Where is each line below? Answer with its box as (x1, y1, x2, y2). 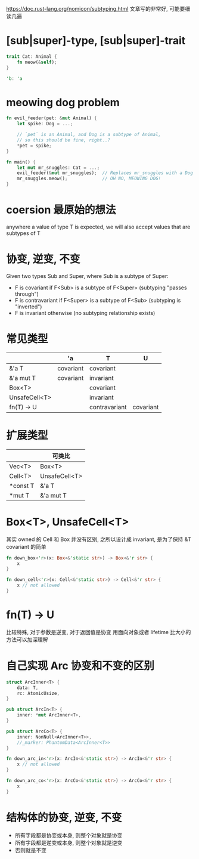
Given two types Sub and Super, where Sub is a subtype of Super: (6, 272, 169, 279)
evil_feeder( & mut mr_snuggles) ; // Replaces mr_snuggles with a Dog (17, 170, 194, 176)
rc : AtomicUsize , (17, 690, 60, 696)
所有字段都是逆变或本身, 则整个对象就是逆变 (14, 839, 123, 846)
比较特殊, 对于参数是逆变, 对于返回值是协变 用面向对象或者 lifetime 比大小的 (6, 628, 191, 635)
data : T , (17, 685, 39, 691)
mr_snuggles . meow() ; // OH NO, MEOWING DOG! (17, 175, 161, 182)
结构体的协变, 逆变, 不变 (6, 811, 122, 824)
